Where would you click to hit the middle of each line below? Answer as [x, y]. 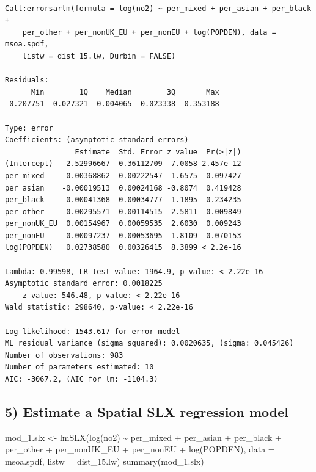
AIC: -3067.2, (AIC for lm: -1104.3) [82, 379]
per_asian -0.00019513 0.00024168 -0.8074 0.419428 [123, 188]
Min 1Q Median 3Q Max [125, 92]
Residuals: [27, 80]
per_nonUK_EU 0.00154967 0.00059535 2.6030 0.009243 [123, 224]
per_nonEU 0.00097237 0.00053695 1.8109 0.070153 [123, 235]
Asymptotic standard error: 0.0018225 [84, 284]
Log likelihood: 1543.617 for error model [93, 331]
